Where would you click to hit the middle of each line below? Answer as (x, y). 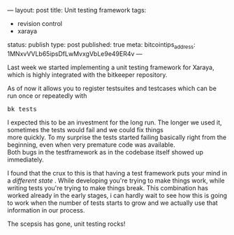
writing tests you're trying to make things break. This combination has (108, 187)
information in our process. (46, 210)
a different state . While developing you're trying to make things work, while (116, 180)
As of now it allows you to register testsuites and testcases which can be (112, 88)
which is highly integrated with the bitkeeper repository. (87, 74)
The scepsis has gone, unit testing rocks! (66, 224)
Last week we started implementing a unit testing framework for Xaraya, (111, 67)
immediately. (25, 159)
